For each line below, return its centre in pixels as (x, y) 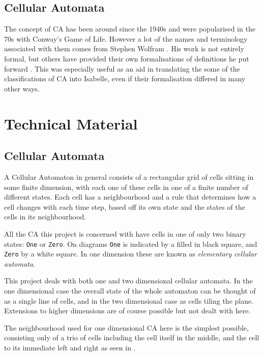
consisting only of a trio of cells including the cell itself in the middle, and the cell (132, 337)
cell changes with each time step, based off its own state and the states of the (125, 206)
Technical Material (71, 123)
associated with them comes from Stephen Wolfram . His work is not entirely (124, 48)
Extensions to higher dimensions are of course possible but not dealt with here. (127, 311)
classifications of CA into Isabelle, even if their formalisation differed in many (125, 78)
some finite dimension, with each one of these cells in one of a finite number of (126, 187)
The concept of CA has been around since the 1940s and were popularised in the (130, 29)
